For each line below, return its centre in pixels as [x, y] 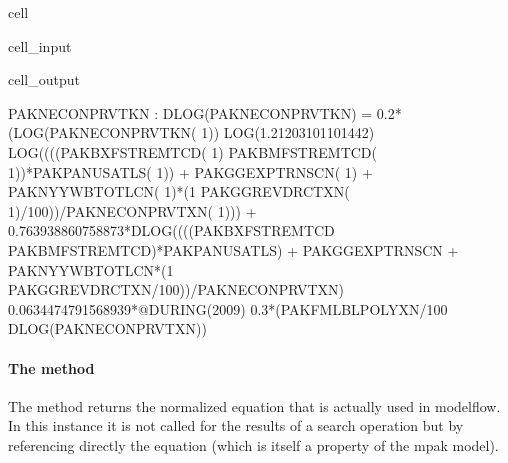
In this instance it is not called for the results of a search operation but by [236, 425]
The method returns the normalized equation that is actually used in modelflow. [254, 405]
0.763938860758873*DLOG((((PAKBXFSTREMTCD [171, 230]
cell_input [40, 45]
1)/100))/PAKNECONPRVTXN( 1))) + [132, 210]
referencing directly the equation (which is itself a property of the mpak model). [253, 444]
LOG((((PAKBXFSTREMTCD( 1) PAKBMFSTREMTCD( [193, 151]
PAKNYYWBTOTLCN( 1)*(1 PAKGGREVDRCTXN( [179, 191]
